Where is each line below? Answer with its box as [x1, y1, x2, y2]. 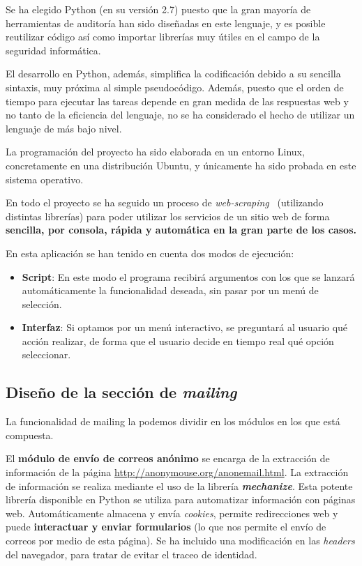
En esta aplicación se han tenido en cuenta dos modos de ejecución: [6, 245, 294, 260]
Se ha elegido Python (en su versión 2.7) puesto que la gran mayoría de [6, 2, 311, 16]
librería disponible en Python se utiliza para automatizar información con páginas [6, 492, 356, 507]
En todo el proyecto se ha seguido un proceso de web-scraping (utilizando [6, 195, 324, 210]
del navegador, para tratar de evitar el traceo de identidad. [6, 546, 257, 561]
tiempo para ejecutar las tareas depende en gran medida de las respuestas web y [6, 93, 349, 108]
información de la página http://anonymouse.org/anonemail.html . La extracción [6, 465, 349, 480]
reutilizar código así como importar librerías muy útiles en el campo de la [6, 29, 320, 44]
